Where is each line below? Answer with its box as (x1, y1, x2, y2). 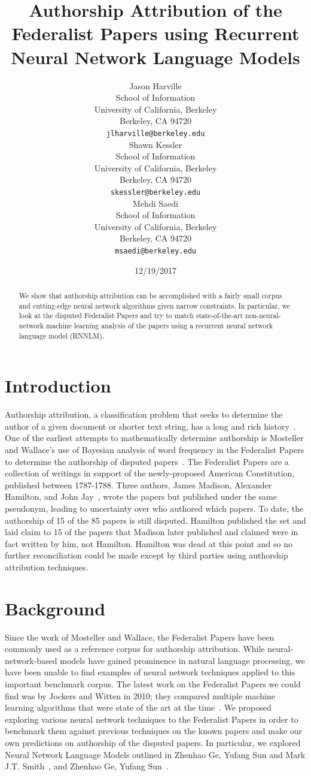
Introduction (5, 373, 111, 398)
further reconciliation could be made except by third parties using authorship (5, 549, 288, 561)
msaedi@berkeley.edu (114, 246, 197, 255)
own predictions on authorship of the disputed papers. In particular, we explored (5, 736, 301, 748)
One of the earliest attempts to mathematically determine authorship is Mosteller (5, 431, 304, 444)
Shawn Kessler (129, 138, 182, 150)
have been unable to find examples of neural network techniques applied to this (5, 666, 295, 678)
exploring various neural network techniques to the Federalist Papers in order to (5, 712, 298, 725)
